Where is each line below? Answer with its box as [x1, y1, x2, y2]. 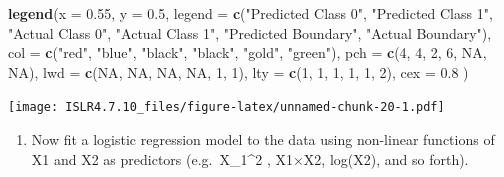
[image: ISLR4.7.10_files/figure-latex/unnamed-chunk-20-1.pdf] [8, 100, 445, 115]
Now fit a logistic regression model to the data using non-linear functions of [31, 129, 495, 150]
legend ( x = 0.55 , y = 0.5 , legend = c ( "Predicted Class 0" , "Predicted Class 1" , [8, 3, 493, 23]
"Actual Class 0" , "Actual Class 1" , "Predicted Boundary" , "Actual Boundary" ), [8, 22, 492, 43]
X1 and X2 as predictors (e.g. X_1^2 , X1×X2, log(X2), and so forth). [31, 148, 469, 169]
